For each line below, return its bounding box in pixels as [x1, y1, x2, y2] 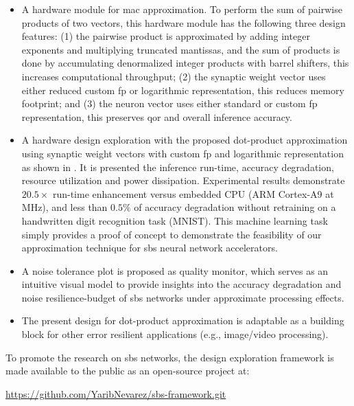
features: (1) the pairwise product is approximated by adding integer [21, 29, 310, 43]
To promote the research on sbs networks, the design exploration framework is [5, 350, 334, 364]
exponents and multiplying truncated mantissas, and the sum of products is [21, 42, 340, 56]
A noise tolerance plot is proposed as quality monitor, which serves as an [21, 263, 329, 278]
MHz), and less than [21, 200, 108, 214]
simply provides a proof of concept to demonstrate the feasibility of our [21, 227, 322, 241]
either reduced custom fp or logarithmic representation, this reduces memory [21, 82, 344, 97]
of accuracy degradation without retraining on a [134, 200, 336, 214]
